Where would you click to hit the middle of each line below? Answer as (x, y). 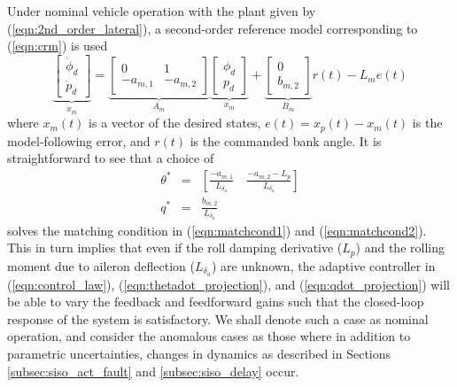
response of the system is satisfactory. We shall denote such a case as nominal (218, 318)
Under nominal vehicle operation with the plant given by (162, 11)
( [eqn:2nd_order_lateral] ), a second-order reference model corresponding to (213, 28)
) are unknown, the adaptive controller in (323, 265)
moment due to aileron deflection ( (101, 265)
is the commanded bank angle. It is (286, 140)
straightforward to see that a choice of (111, 158)
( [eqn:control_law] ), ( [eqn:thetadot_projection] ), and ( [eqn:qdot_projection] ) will (229, 284)
